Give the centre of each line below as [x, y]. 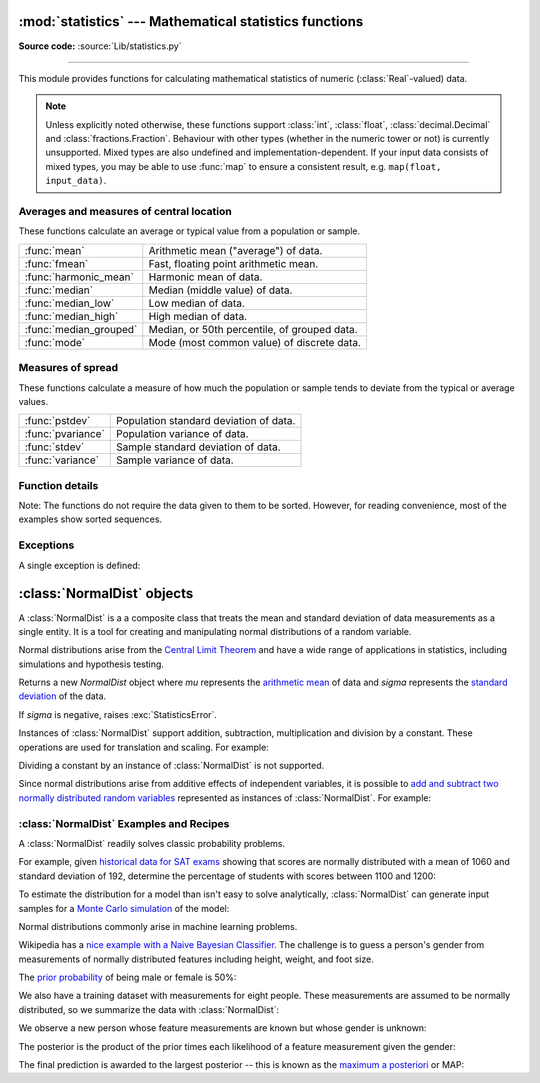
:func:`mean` [54, 250]
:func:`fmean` [56, 263]
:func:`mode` [54, 342]
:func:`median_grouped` [81, 329]
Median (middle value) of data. [220, 290]
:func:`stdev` [54, 447]
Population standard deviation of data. [206, 421]
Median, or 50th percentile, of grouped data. [253, 329]
